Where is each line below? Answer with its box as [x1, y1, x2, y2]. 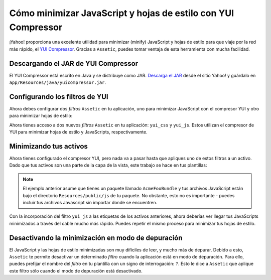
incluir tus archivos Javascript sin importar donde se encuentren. [23, 199, 158, 205]
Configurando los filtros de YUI [9, 92, 108, 101]
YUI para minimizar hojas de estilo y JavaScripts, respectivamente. [9, 129, 148, 135]
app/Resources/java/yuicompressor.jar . [9, 79, 106, 85]
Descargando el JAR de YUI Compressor [9, 59, 138, 68]
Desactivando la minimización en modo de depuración [9, 233, 183, 242]
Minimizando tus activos [9, 142, 88, 151]
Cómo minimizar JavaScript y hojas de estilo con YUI [9, 8, 234, 19]
